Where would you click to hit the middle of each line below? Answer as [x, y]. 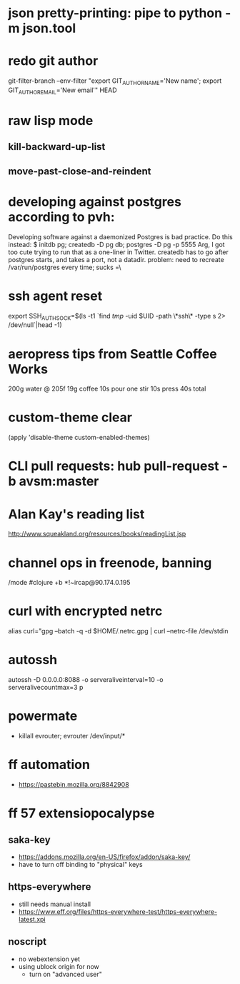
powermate [43, 716]
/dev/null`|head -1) [35, 325]
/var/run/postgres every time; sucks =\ [65, 267]
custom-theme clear [70, 417]
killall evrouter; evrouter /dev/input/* [72, 736]
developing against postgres [95, 202]
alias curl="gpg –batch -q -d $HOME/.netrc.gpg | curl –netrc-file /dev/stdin [118, 631]
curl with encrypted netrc [85, 611]
